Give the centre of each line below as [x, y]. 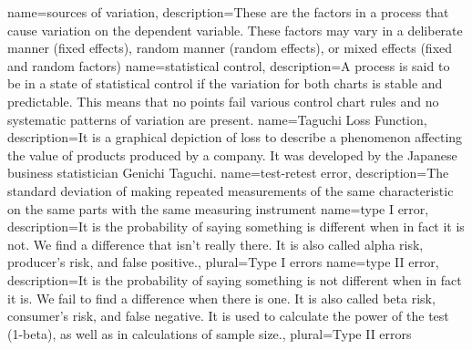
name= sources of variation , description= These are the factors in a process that [228, 12]
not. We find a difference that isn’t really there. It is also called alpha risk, [215, 244]
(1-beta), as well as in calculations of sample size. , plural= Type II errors [210, 333]
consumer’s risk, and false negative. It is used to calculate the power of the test [228, 316]
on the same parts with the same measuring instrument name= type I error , [218, 208]
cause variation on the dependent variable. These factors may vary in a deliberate [235, 30]
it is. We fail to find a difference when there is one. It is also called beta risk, [221, 298]
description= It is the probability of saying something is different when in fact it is [236, 226]
